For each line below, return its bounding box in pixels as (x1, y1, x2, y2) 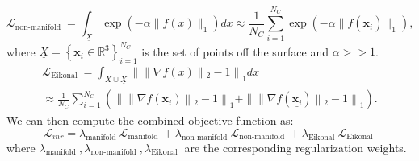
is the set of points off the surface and (141, 43, 329, 60)
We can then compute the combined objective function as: (6, 112, 294, 129)
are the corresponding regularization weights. (184, 138, 407, 155)
